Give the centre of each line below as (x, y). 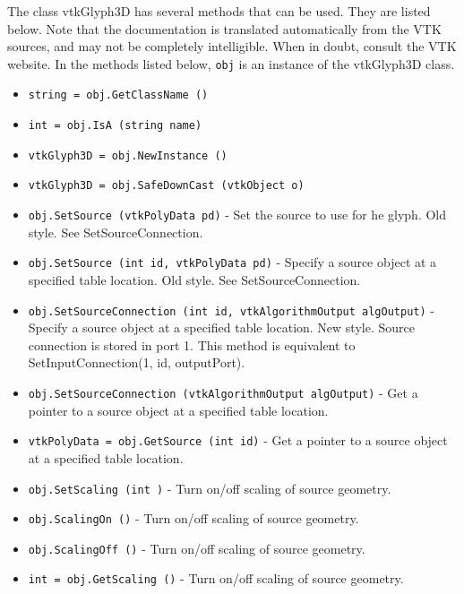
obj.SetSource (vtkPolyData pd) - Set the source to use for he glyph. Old (237, 215)
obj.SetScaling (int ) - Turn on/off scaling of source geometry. (210, 488)
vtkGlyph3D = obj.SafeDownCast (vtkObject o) (166, 186)
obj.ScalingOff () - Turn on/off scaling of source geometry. (197, 548)
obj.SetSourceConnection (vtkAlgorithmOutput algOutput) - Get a (223, 392)
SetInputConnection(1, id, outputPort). (137, 362)
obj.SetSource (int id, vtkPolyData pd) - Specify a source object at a (232, 262)
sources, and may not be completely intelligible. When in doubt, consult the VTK (232, 46)
